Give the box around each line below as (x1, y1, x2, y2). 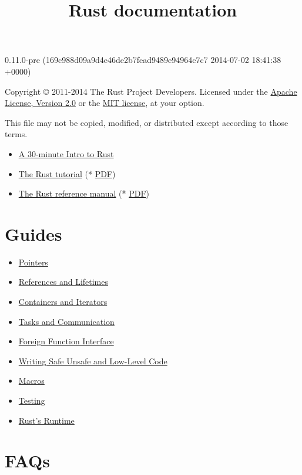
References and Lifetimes (18, 275, 109, 288)
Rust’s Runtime (18, 414, 75, 426)
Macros (18, 374, 45, 387)
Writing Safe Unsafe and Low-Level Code (18, 354, 167, 367)
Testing (18, 394, 45, 406)
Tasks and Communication (18, 315, 115, 327)
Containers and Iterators (18, 295, 108, 308)
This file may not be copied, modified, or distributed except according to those (5, 116, 288, 128)
